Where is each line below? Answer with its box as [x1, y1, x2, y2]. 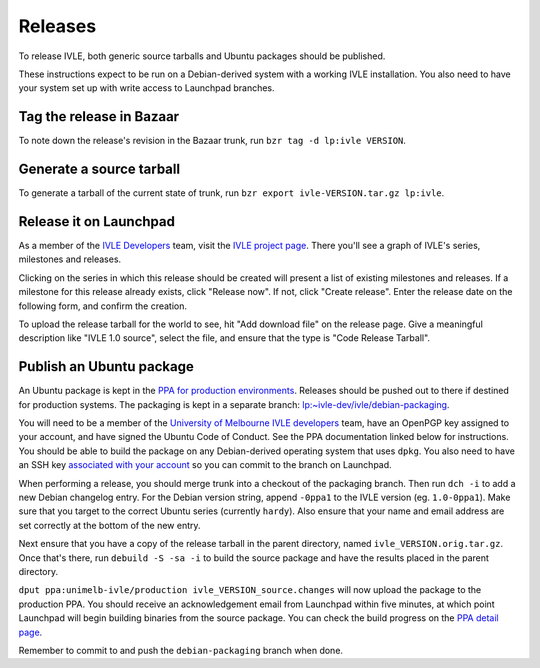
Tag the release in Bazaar [18, 108, 180, 125]
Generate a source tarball [18, 161, 180, 178]
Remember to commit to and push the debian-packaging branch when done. [18, 644, 344, 656]
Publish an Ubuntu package [18, 358, 194, 375]
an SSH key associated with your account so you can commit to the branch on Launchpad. [18, 459, 392, 471]
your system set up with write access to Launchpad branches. [18, 82, 275, 94]
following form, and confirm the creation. [18, 300, 188, 312]
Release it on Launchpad [18, 213, 175, 230]
